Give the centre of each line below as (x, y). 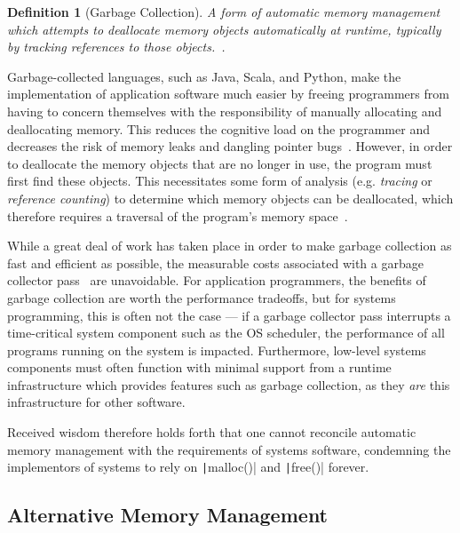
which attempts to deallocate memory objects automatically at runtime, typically (224, 29)
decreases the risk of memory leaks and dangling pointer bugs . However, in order (230, 146)
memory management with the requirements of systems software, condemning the (229, 449)
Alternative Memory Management (168, 515)
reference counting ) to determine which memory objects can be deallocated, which (230, 198)
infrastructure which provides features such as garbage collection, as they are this (229, 384)
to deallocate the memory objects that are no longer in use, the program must (220, 163)
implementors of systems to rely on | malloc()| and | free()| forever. (188, 467)
